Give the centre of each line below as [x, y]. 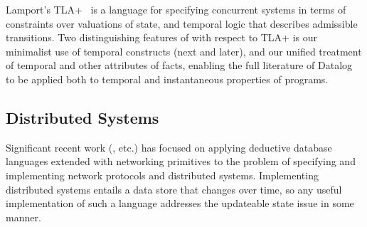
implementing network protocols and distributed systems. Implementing [162, 175]
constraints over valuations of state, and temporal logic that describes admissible [182, 23]
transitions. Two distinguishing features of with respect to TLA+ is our [162, 37]
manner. [23, 217]
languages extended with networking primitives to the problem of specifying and [181, 161]
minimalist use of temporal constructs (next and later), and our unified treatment [184, 51]
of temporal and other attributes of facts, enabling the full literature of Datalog [179, 65]
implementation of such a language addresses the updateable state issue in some [180, 203]
